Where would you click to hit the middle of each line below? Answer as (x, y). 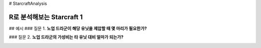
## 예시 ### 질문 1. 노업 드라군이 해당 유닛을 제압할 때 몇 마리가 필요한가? (78, 28)
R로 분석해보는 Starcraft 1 (46, 17)
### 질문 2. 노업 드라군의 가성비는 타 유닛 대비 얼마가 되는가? (66, 37)
